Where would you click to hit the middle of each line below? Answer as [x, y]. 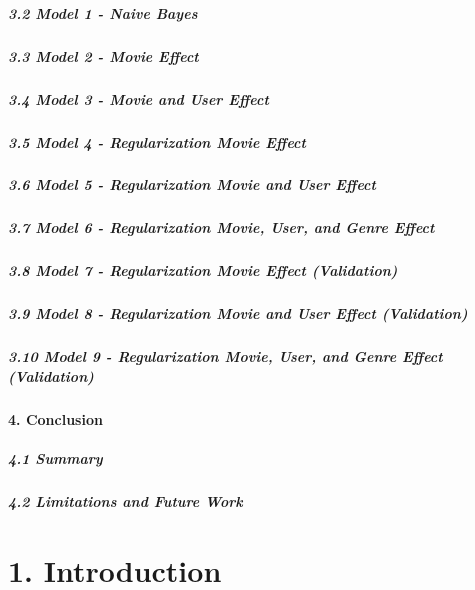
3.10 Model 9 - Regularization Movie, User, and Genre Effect [225, 356]
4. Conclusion [55, 418]
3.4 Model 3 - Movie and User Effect [138, 98]
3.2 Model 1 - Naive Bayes [103, 12]
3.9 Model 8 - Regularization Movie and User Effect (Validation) [238, 313]
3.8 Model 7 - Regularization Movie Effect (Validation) [203, 270]
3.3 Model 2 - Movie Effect [103, 55]
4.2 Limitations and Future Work [125, 501]
